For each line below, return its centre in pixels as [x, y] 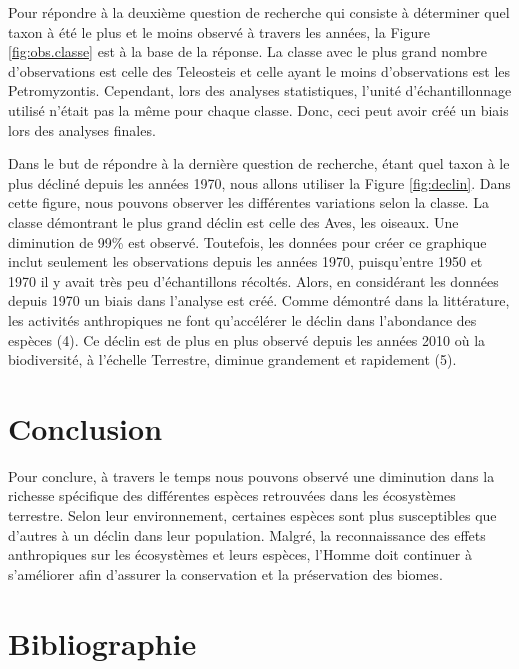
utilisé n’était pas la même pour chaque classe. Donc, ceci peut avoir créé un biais [258, 109]
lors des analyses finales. [82, 129]
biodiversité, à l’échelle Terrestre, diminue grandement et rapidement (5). [232, 359]
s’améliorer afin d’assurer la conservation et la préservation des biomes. [225, 573]
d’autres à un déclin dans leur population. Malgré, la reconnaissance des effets [247, 534]
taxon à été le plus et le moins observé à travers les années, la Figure [219, 31]
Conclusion [85, 427]
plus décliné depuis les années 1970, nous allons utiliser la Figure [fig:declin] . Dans [259, 182]
